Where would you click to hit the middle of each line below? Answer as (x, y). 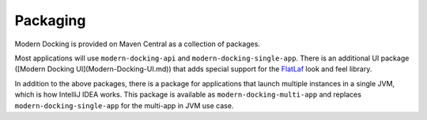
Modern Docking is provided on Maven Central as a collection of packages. (138, 44)
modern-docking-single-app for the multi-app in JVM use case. (124, 105)
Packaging (50, 20)
